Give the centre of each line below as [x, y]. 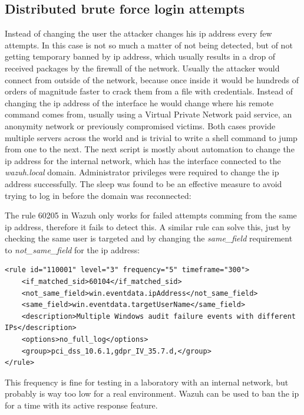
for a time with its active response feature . [81, 405]
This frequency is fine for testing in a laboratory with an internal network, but [147, 382]
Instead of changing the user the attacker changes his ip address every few [138, 33]
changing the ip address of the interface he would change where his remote [139, 102]
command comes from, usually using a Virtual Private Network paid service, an [148, 114]
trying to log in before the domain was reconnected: [98, 195]
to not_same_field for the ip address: [72, 249]
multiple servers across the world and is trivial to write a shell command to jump [151, 137]
